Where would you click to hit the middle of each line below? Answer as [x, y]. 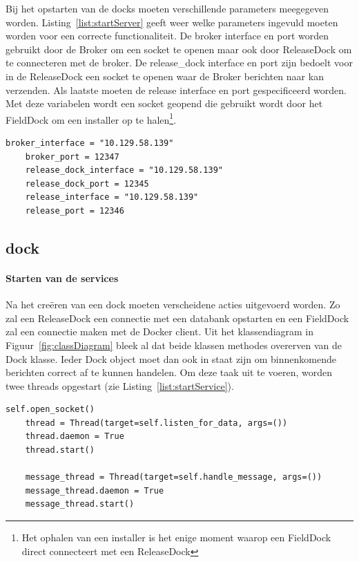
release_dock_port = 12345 [87, 184]
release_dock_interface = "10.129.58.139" [124, 170]
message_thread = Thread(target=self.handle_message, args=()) [174, 477]
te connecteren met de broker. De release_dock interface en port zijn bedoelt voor [179, 63]
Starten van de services [62, 278]
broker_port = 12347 [72, 157]
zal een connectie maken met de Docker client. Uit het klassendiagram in [160, 331]
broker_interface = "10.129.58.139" [90, 143]
